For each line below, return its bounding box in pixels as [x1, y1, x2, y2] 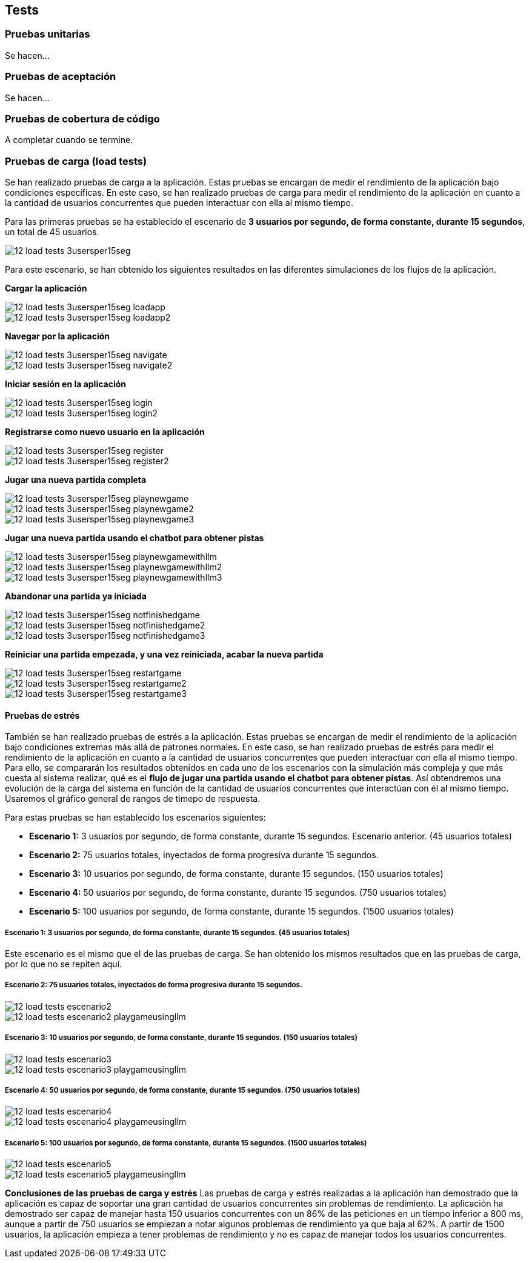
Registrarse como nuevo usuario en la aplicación [5, 427, 205, 438]
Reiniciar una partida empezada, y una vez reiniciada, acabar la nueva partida [5, 649, 324, 660]
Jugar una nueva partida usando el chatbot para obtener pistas [5, 533, 264, 544]
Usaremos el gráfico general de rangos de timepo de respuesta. [5, 793, 261, 804]
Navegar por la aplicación [5, 331, 110, 342]
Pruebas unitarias [5, 28, 90, 41]
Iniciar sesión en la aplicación [5, 379, 127, 390]
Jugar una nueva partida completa [5, 475, 147, 485]
